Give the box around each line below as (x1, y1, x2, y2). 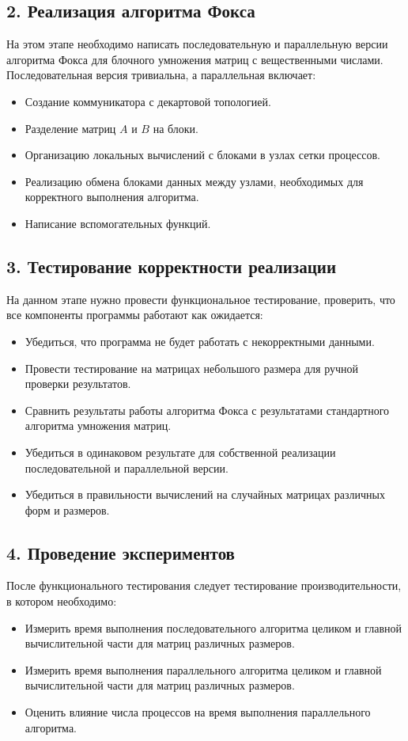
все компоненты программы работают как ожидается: (6, 306, 263, 323)
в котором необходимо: (6, 593, 117, 610)
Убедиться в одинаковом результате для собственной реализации (25, 443, 336, 460)
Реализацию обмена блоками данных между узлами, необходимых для (25, 173, 364, 189)
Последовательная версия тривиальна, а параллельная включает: (6, 66, 316, 83)
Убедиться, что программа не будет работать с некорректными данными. (25, 332, 375, 349)
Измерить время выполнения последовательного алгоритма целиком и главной (25, 619, 402, 636)
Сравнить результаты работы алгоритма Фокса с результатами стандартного (25, 401, 390, 418)
